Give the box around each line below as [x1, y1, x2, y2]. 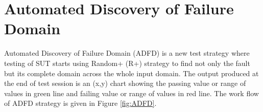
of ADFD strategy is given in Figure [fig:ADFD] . [4, 98, 157, 108]
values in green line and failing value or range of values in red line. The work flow [4, 87, 259, 98]
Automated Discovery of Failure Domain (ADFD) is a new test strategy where [4, 48, 250, 58]
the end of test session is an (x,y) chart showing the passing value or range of [4, 78, 246, 88]
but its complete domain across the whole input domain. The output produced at [4, 68, 259, 78]
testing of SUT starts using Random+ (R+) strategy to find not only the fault [4, 57, 250, 68]
